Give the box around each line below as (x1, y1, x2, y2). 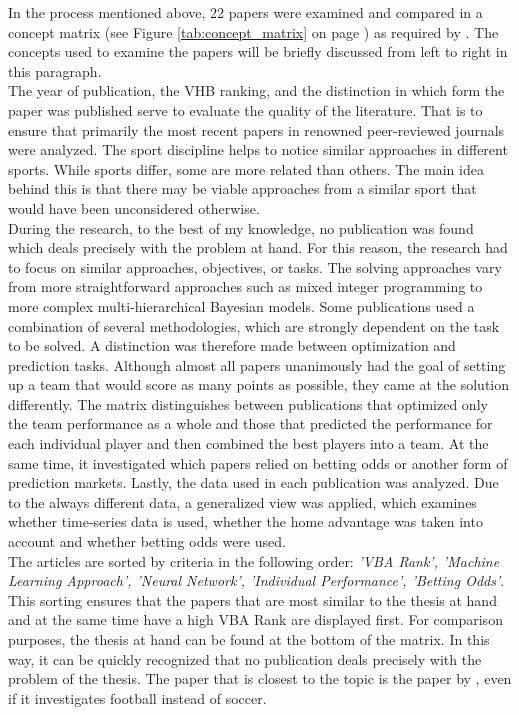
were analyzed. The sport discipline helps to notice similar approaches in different (8, 139, 508, 160)
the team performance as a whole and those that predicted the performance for (8, 413, 493, 434)
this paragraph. (8, 60, 102, 81)
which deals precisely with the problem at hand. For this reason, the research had (8, 237, 508, 258)
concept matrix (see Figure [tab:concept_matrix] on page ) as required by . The (8, 21, 499, 42)
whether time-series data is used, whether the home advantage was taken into (8, 511, 483, 532)
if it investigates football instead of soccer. (8, 687, 267, 708)
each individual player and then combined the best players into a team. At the (8, 433, 489, 454)
